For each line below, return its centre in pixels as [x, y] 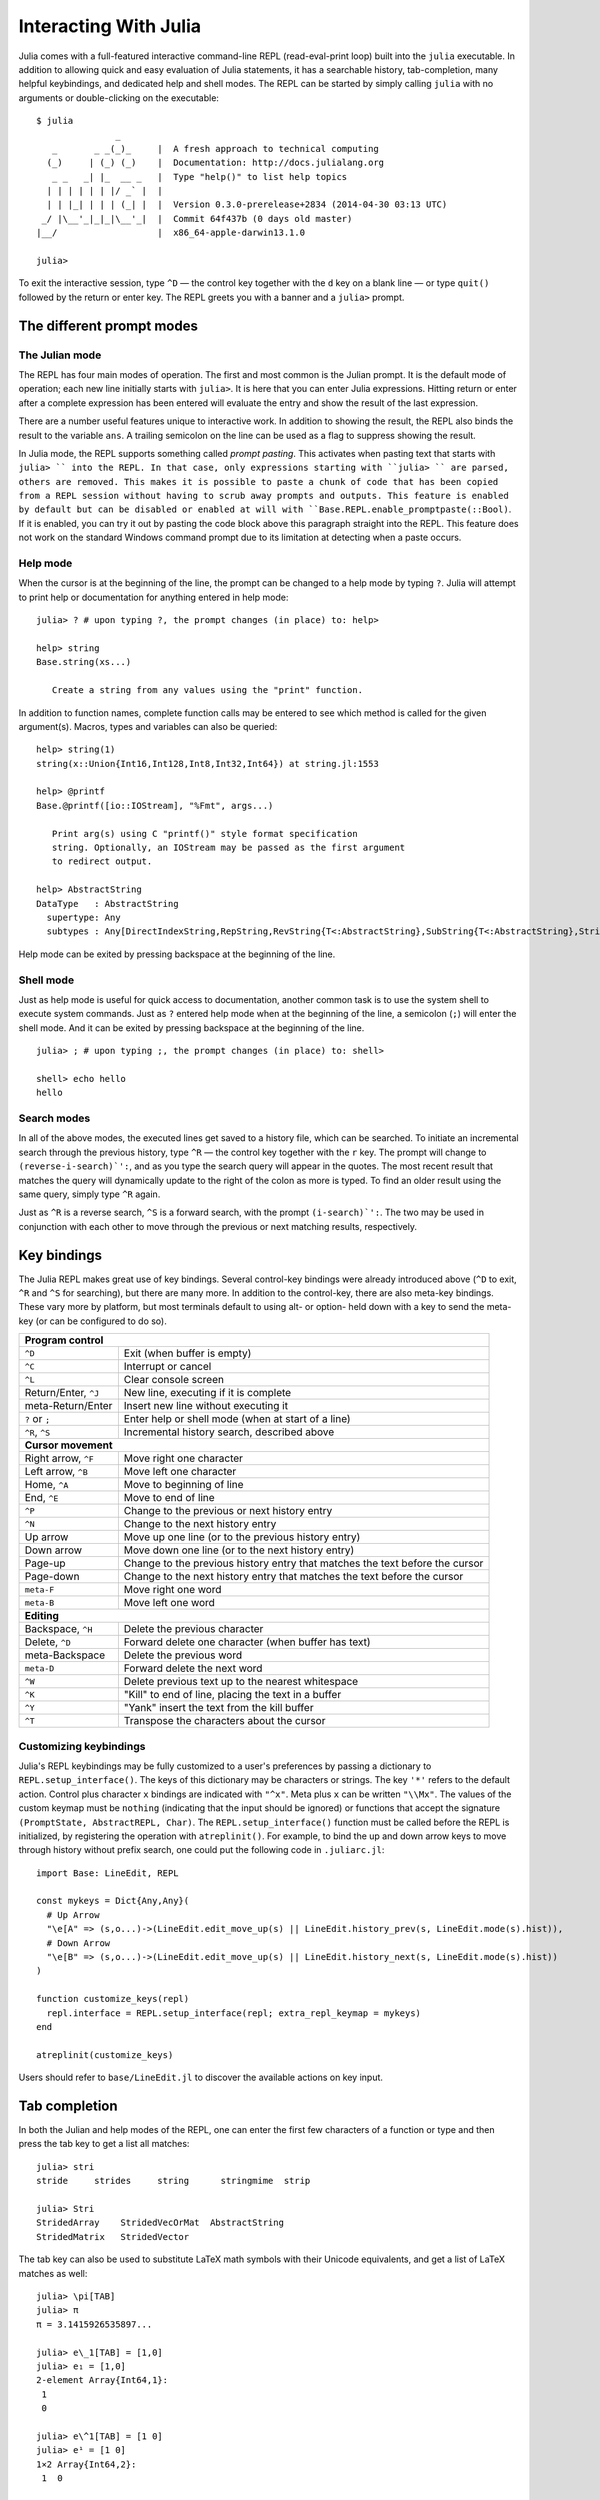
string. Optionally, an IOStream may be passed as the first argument [228, 848]
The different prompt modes [108, 325]
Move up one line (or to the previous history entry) [242, 1537]
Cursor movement [69, 1445]
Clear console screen [174, 1380]
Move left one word [169, 1603]
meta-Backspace [64, 1655]
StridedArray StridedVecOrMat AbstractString [160, 2223]
